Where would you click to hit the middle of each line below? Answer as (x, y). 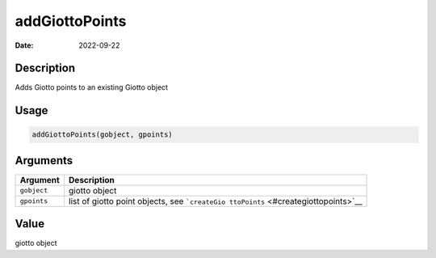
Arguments (44, 161)
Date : (24, 45)
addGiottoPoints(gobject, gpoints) (102, 135)
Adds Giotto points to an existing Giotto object (92, 87)
